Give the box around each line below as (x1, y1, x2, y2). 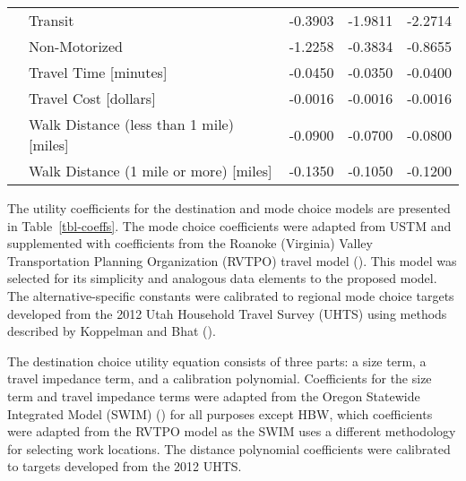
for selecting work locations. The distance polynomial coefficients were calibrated (7, 439, 451, 458)
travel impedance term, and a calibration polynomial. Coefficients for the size (7, 369, 432, 388)
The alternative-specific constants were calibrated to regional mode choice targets (7, 286, 454, 305)
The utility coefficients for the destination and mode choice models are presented (7, 199, 451, 217)
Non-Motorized (29, 36, 123, 56)
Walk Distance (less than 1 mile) (29, 114, 234, 134)
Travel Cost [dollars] (29, 88, 156, 108)
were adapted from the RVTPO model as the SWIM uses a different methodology (7, 422, 456, 441)
